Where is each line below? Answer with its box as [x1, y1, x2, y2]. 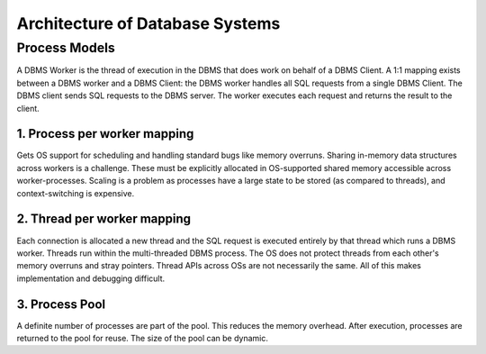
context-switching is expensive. [16, 187, 135, 198]
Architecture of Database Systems [16, 14, 281, 33]
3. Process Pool [16, 296, 106, 312]
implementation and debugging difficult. [16, 273, 166, 284]
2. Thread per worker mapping [16, 212, 192, 227]
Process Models [16, 40, 116, 56]
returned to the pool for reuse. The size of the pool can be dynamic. [16, 333, 269, 344]
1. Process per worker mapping [16, 126, 194, 141]
